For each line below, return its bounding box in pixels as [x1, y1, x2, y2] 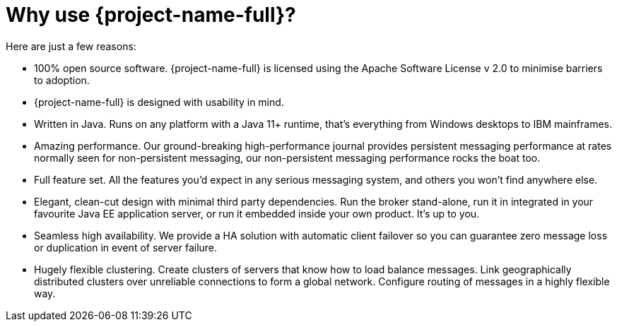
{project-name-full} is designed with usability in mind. [34, 95, 284, 108]
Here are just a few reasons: [6, 40, 136, 52]
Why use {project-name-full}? [6, 3, 296, 27]
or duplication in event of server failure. [34, 241, 218, 254]
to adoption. [34, 73, 90, 86]
